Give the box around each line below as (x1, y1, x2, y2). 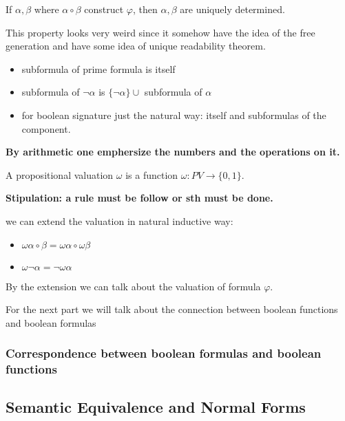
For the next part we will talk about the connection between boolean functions (6, 302, 338, 316)
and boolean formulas (6, 315, 96, 330)
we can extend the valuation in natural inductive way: (6, 213, 233, 228)
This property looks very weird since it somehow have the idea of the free (6, 25, 315, 39)
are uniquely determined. (180, 2, 285, 16)
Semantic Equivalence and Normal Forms (6, 396, 306, 418)
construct (84, 2, 124, 16)
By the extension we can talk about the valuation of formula (6, 279, 261, 293)
